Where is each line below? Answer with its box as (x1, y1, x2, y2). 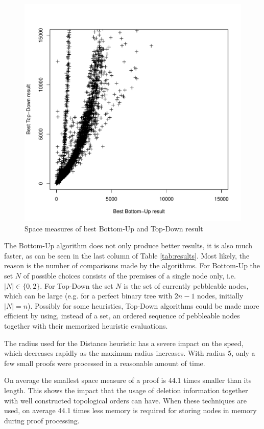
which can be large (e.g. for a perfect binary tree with (4, 290, 173, 301)
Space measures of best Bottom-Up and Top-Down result (25, 223, 203, 233)
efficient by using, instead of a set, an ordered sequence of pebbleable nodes (4, 310, 240, 321)
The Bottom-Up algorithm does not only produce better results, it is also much (4, 240, 253, 251)
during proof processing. (4, 415, 80, 425)
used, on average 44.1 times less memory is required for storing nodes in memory (4, 405, 257, 416)
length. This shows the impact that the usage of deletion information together (4, 384, 248, 395)
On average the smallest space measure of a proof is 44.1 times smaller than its (4, 375, 252, 385)
